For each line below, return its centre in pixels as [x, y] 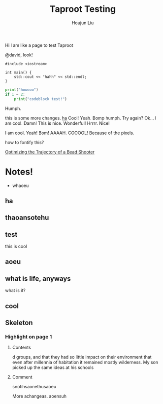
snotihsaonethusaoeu [34, 387]
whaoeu [20, 185]
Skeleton [19, 323]
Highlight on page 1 [29, 337]
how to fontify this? [25, 142]
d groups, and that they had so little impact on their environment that [82, 357]
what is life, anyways [38, 278]
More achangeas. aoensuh [39, 396]
